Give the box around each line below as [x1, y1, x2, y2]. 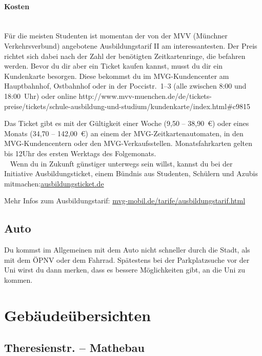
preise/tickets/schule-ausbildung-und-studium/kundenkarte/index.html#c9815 [4, 100, 251, 111]
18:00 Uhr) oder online [4, 90, 76, 101]
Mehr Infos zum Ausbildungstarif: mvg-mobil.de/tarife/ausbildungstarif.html [4, 195, 246, 206]
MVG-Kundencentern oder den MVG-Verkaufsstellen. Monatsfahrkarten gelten [4, 138, 253, 149]
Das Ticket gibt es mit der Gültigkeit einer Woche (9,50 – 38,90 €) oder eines [4, 118, 249, 129]
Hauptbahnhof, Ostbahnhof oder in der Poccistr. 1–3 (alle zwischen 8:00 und [4, 80, 247, 91]
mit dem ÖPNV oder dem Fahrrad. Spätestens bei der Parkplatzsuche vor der [4, 254, 250, 265]
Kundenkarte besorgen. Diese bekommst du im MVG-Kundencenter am [4, 70, 229, 81]
